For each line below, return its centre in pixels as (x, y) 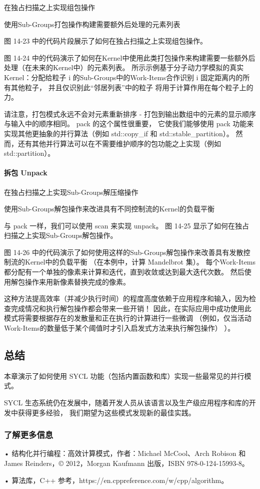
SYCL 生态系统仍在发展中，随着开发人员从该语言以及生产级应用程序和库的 (126, 403)
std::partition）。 (29, 153)
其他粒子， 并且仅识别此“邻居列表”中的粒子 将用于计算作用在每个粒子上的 (132, 87)
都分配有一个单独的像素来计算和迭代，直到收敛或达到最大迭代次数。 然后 (124, 272)
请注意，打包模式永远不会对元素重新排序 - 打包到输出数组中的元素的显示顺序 (130, 113)
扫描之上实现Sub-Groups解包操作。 (61, 235)
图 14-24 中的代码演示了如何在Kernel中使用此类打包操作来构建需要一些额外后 (130, 57)
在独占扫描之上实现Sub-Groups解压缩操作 (71, 192)
